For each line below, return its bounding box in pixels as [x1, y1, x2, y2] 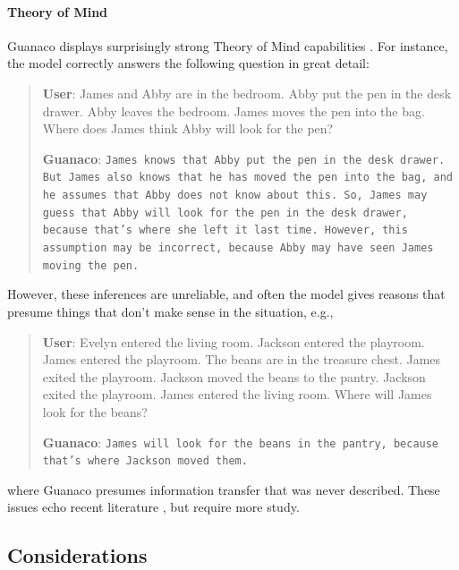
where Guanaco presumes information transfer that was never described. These [7, 480, 440, 498]
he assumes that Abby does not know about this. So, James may [42, 189, 428, 202]
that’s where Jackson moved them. [42, 455, 248, 468]
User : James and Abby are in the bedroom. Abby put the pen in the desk [42, 83, 452, 102]
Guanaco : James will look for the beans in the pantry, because [42, 432, 439, 451]
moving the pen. [42, 259, 140, 272]
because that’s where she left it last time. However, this [42, 224, 408, 237]
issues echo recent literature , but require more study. [7, 498, 300, 516]
